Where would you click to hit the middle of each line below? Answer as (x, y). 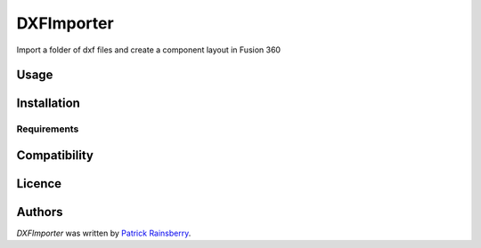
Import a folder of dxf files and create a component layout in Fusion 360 (148, 50)
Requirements (48, 129)
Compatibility (55, 155)
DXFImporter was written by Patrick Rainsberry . (104, 233)
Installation (48, 104)
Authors (40, 212)
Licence (39, 184)
